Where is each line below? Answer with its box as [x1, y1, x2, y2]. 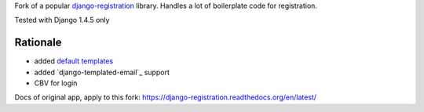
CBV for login [34, 78, 78, 88]
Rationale [14, 36, 62, 49]
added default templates [34, 56, 114, 66]
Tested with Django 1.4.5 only [14, 16, 110, 25]
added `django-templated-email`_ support [34, 67, 170, 77]
